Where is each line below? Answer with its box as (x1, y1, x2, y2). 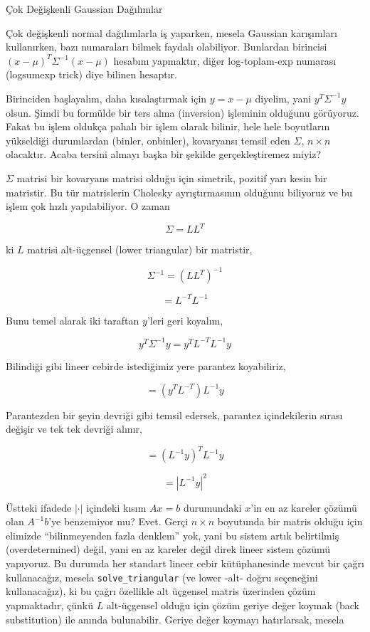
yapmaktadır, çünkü (6, 597, 93, 612)
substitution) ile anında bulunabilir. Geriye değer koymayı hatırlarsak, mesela (6, 611, 344, 626)
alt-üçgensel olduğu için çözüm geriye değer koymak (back (106, 597, 360, 612)
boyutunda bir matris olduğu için (217, 514, 363, 529)
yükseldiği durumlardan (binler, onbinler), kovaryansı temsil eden (6, 132, 290, 147)
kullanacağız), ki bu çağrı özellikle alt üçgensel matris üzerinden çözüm (6, 584, 316, 599)
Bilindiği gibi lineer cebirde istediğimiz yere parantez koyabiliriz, (6, 358, 286, 373)
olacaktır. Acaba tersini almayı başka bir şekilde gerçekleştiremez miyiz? (6, 147, 322, 162)
